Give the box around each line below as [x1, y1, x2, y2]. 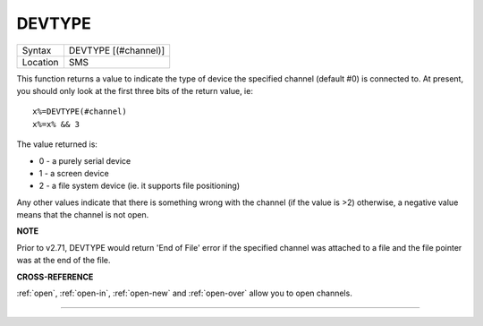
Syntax [21, 44, 52, 56]
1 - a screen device [38, 167, 109, 178]
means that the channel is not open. [16, 210, 149, 220]
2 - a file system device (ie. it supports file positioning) [38, 180, 241, 192]
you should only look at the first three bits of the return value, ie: [16, 85, 254, 96]
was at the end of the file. [16, 255, 111, 266]
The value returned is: [16, 139, 98, 150]
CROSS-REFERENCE [16, 271, 94, 282]
